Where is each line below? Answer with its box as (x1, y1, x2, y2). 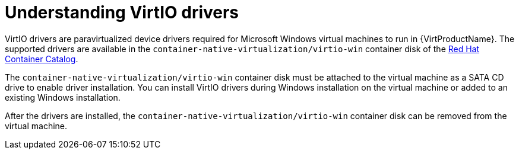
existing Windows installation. (5, 92, 121, 102)
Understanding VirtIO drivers (5, 2, 239, 23)
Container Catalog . (5, 53, 78, 64)
